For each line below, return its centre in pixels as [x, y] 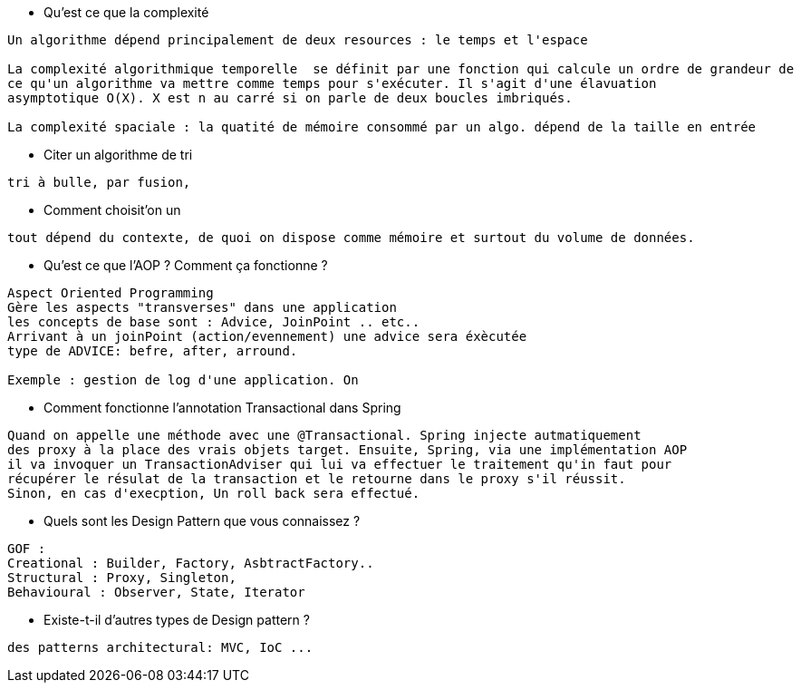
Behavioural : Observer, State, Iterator [156, 592]
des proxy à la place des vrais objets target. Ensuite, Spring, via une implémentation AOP [347, 450]
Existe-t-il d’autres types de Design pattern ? [177, 620]
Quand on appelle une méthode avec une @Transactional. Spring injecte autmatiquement [324, 435]
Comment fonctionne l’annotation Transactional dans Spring [222, 408]
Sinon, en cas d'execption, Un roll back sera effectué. [214, 493]
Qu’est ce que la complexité [126, 12]
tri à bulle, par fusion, [99, 182]
